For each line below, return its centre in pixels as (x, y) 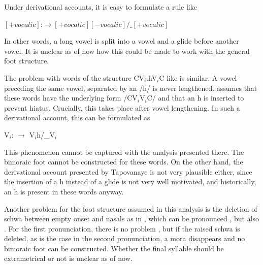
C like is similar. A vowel (198, 77)
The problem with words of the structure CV (74, 77)
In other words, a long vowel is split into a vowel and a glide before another (122, 41)
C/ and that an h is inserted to (195, 98)
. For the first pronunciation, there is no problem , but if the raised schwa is (122, 228)
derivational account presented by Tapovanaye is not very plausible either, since (128, 171)
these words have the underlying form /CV (71, 98)
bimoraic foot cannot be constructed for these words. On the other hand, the (124, 162)
